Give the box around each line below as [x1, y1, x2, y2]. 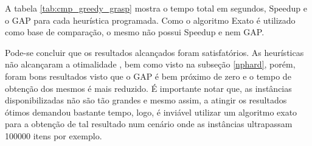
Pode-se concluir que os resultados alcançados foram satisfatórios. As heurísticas [5, 46, 304, 58]
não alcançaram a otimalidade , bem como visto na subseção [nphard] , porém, [5, 58, 296, 71]
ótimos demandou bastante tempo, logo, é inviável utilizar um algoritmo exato [5, 105, 297, 118]
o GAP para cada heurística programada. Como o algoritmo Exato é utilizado [5, 13, 296, 26]
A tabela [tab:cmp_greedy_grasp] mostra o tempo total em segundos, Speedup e [5, 2, 308, 14]
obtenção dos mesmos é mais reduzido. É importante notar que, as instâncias [5, 82, 292, 94]
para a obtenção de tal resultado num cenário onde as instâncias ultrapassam [5, 117, 293, 130]
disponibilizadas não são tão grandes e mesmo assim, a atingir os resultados [5, 94, 287, 106]
